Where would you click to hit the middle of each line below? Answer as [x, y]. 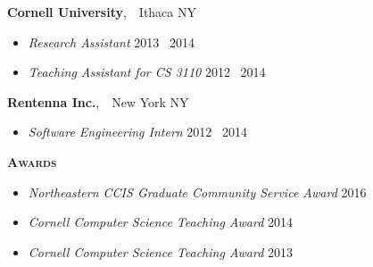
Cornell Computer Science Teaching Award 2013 [161, 251]
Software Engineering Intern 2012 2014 [137, 132]
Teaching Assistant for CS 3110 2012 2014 [147, 72]
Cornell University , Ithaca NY [102, 12]
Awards [32, 161]
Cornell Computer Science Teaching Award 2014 [161, 222]
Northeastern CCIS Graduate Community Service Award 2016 [197, 192]
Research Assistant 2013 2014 [111, 42]
